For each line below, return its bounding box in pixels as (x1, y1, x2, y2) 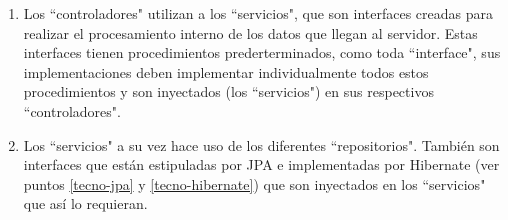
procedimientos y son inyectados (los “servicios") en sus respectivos (23, 81, 434, 102)
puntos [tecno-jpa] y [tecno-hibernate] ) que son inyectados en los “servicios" (23, 173, 486, 194)
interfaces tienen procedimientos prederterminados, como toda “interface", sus (23, 42, 501, 63)
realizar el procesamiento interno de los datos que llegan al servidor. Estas (23, 22, 478, 43)
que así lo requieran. (23, 193, 148, 214)
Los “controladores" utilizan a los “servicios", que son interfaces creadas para (23, 3, 493, 23)
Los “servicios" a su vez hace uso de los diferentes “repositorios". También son (23, 134, 500, 155)
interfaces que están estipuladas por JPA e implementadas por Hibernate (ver (23, 154, 500, 175)
